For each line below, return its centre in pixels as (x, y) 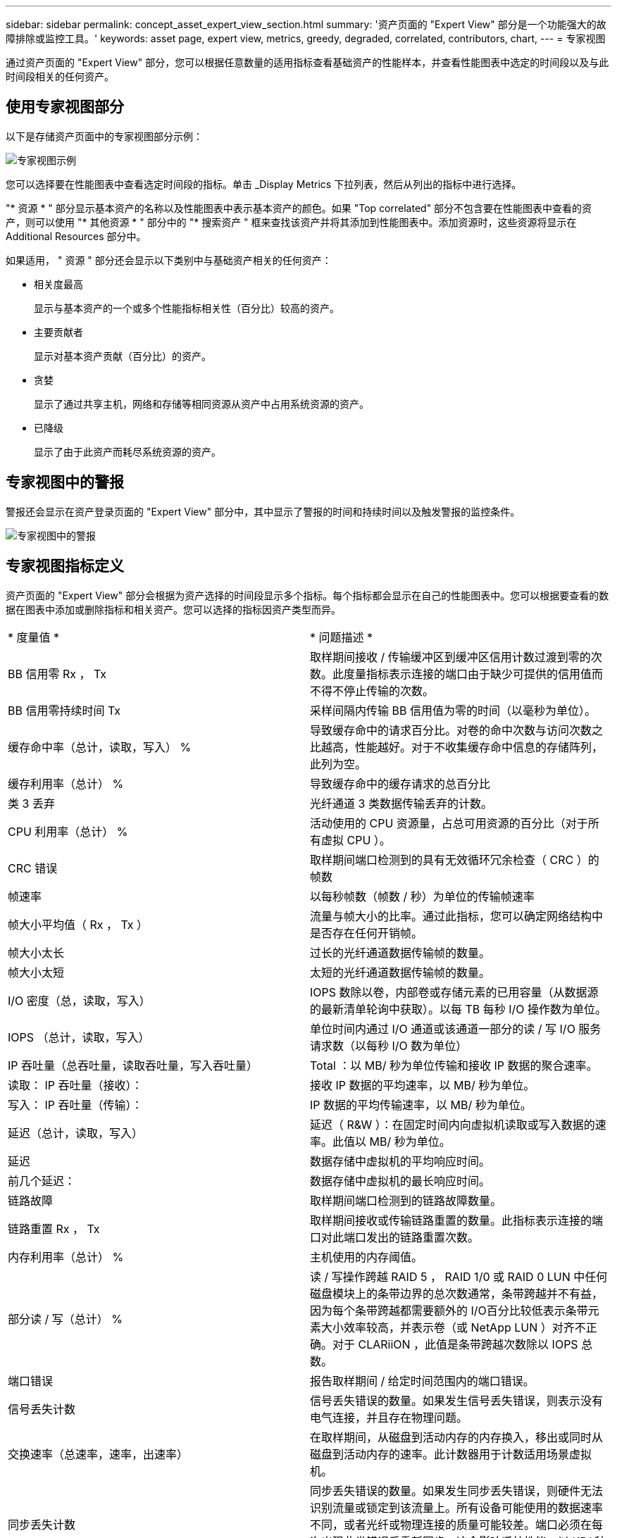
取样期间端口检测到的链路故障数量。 (406, 1200)
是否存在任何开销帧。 (367, 933)
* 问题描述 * (342, 637)
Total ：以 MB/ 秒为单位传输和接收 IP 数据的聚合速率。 (454, 1065)
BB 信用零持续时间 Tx (64, 710)
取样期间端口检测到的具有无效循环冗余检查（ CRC (442, 859)
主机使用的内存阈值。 (367, 1257)
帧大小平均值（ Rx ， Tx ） (78, 924)
